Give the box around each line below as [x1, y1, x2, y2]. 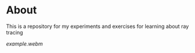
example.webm [6, 40, 43, 47]
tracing [6, 29, 23, 36]
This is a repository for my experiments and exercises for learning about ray [6, 23, 189, 30]
